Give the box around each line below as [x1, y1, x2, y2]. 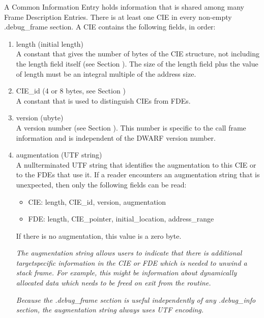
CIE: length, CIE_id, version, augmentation [28, 196, 166, 207]
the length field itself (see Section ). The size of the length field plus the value [16, 58, 258, 69]
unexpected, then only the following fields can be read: [16, 179, 187, 189]
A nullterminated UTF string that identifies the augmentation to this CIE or [16, 159, 256, 170]
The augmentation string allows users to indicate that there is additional [16, 247, 242, 258]
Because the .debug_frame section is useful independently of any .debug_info [16, 294, 256, 305]
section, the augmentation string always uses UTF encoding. [16, 304, 204, 315]
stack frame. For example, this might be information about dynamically [16, 267, 237, 278]
